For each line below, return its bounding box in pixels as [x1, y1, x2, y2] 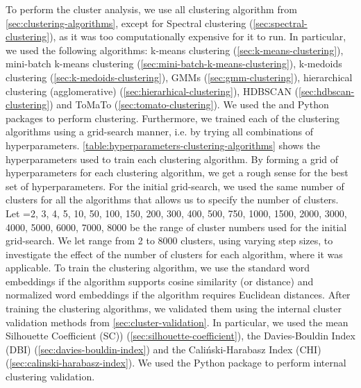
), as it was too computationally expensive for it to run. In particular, [49, 29, 346, 44]
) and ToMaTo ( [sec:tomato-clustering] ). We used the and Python [49, 97, 329, 112]
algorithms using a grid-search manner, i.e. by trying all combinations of [6, 124, 314, 139]
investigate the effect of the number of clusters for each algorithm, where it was [6, 246, 343, 261]
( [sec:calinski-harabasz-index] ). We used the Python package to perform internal [6, 355, 346, 370]
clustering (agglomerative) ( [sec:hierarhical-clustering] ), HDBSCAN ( [6, 83, 299, 98]
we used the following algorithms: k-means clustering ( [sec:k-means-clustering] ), [6, 42, 344, 57]
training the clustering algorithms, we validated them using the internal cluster [6, 301, 342, 316]
